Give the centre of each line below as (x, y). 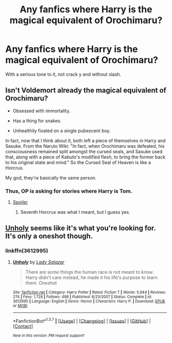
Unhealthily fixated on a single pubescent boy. (62, 130)
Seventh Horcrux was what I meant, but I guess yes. (75, 212)
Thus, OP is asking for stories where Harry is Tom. (69, 191)
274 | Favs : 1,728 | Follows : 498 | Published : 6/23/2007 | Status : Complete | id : (82, 297)
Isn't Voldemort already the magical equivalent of (86, 90)
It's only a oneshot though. (49, 236)
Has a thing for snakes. (37, 120)
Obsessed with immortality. (41, 111)
